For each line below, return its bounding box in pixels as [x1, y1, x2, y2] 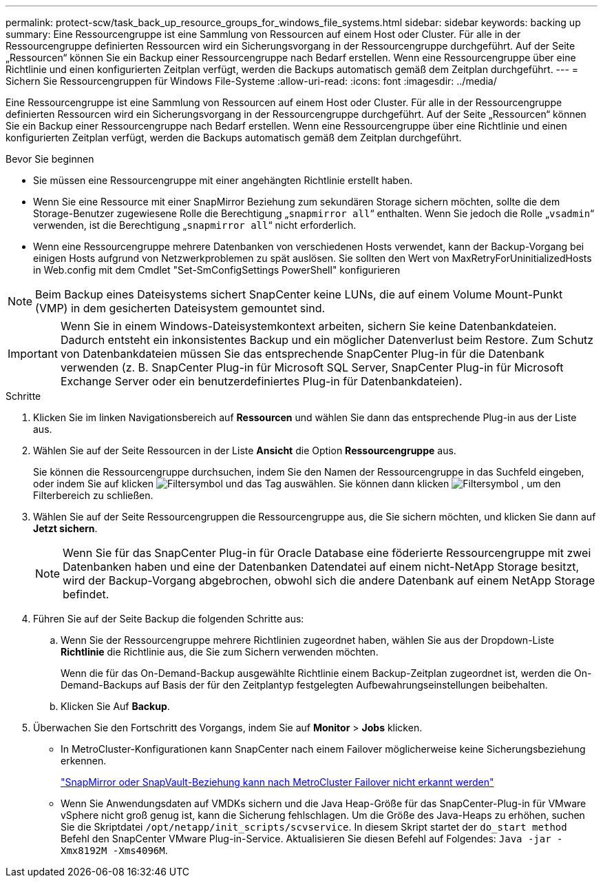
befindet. [63, 587, 109, 601]
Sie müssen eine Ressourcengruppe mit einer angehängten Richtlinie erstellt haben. [33, 174, 413, 186]
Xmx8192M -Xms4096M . [61, 844, 168, 856]
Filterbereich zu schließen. [33, 489, 154, 501]
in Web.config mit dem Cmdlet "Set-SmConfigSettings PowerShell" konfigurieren [33, 264, 401, 276]
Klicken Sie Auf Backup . [61, 700, 170, 712]
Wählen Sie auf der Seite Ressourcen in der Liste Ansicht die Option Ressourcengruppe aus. [33, 445, 456, 456]
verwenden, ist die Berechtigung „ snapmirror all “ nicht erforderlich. [33, 219, 357, 231]
